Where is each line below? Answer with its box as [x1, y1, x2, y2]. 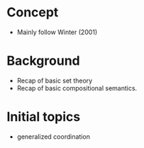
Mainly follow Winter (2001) [16, 28, 98, 36]
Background [6, 53, 80, 69]
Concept [6, 4, 59, 21]
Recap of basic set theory [16, 76, 93, 85]
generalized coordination [16, 132, 90, 141]
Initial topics [6, 109, 81, 125]
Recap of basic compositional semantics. [16, 83, 138, 92]
